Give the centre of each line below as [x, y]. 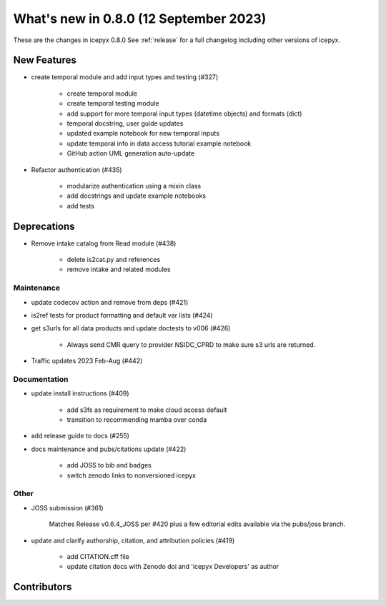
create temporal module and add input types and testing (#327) [125, 77]
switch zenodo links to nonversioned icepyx [132, 475]
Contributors [43, 587]
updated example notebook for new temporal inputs [143, 133]
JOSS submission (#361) [67, 507]
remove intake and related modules [119, 269]
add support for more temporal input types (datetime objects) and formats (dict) [184, 113]
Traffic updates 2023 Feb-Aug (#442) [87, 361]
